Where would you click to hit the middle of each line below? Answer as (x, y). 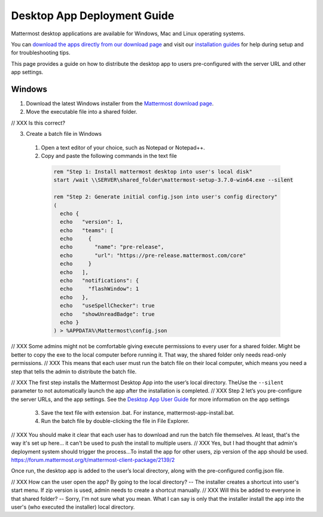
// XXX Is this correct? (38, 123)
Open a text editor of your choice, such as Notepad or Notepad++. (123, 147)
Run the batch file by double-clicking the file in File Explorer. (115, 421)
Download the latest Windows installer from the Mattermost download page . (120, 104)
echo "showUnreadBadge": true (107, 314)
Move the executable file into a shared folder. (82, 112)
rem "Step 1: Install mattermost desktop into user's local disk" (153, 171)
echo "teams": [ (87, 230)
